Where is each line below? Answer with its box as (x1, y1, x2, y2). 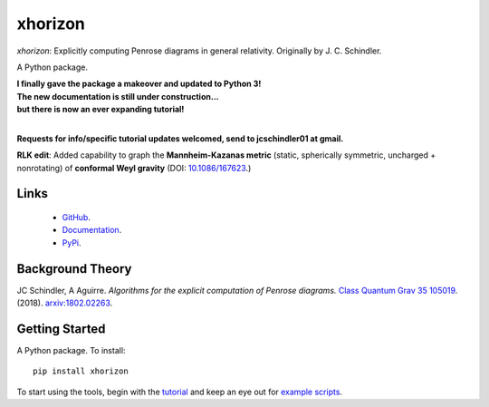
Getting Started (16, 321, 106, 336)
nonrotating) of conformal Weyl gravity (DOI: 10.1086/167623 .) (16, 162, 252, 173)
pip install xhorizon (33, 366, 129, 376)
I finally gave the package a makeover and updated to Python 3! (16, 78, 262, 90)
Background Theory (16, 261, 132, 276)
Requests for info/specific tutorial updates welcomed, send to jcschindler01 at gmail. (16, 132, 344, 144)
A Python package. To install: (16, 345, 126, 356)
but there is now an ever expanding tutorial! (16, 104, 185, 115)
